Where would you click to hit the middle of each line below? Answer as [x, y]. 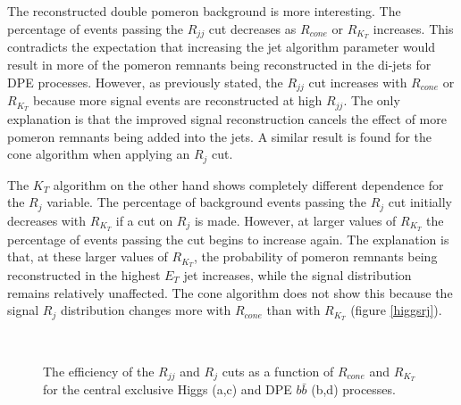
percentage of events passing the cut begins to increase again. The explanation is [228, 239]
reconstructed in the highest [84, 274]
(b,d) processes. [353, 389]
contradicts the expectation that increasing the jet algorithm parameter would [222, 47]
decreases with [47, 220]
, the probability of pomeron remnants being [315, 256]
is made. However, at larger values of [295, 220]
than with [293, 310]
